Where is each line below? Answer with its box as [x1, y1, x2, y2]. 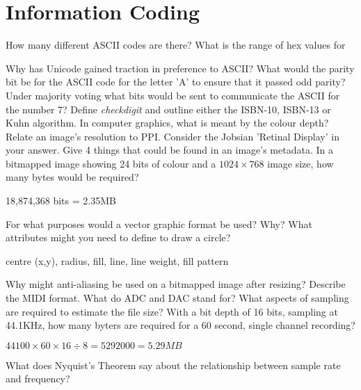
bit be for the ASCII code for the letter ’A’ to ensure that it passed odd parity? [6, 74, 346, 89]
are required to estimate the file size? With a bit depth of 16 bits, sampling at [6, 304, 338, 318]
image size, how [267, 156, 334, 170]
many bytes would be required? [6, 170, 139, 184]
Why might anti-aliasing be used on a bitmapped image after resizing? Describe [6, 277, 346, 291]
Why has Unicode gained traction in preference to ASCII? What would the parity [6, 60, 355, 75]
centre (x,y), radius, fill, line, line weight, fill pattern [6, 253, 229, 268]
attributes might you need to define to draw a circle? [6, 230, 231, 245]
